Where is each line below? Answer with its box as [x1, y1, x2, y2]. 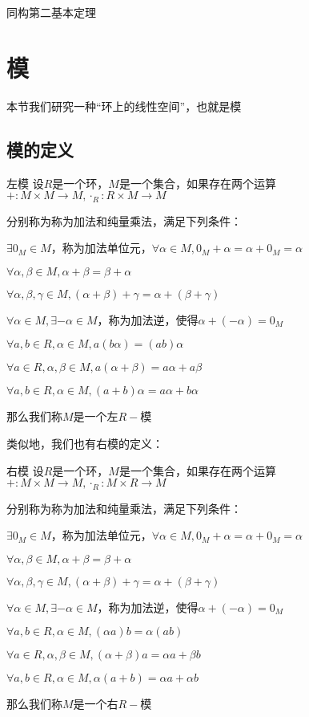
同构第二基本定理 [6, 4, 96, 20]
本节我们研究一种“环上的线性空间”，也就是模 [6, 97, 242, 114]
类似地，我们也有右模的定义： [6, 434, 163, 451]
